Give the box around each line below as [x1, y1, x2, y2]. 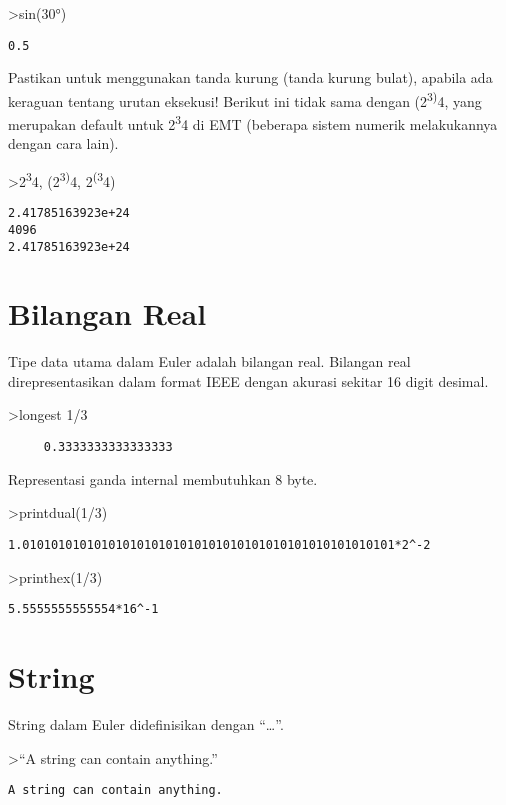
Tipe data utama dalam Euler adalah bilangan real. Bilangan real [8, 351, 411, 372]
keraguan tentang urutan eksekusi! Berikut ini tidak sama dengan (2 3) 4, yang [8, 87, 482, 111]
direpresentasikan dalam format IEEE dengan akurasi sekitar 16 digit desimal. [8, 370, 489, 391]
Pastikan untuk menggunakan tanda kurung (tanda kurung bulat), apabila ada [8, 67, 493, 88]
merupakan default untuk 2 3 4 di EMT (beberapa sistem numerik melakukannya [8, 111, 498, 134]
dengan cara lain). [8, 133, 119, 154]
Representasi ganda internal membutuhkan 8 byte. [8, 468, 318, 489]
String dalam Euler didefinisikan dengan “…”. [8, 713, 284, 734]
